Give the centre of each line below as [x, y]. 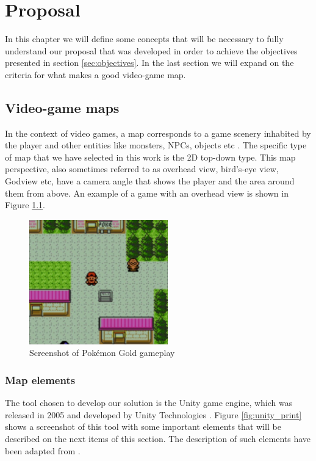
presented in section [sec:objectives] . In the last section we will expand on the [149, 63]
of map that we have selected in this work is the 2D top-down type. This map [150, 157]
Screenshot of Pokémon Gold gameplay [102, 353]
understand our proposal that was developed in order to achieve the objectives [151, 50]
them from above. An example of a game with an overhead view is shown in [147, 193]
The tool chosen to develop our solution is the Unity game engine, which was [149, 403]
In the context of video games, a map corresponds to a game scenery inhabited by [158, 133]
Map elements [40, 379]
